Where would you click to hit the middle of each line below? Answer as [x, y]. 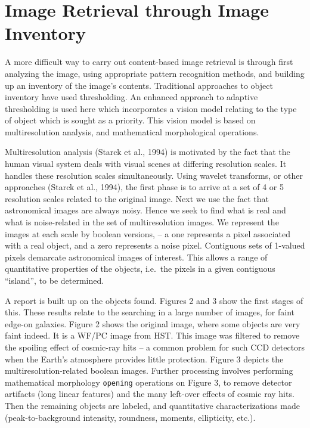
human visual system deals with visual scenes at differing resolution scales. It [146, 164]
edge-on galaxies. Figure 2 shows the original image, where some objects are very [153, 323]
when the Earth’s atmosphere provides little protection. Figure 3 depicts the [144, 359]
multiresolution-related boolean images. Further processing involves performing [149, 370]
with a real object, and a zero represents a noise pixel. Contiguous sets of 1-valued [155, 245]
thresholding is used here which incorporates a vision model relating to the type [151, 108]
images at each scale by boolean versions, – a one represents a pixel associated [148, 233]
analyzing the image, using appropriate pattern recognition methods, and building [155, 73]
